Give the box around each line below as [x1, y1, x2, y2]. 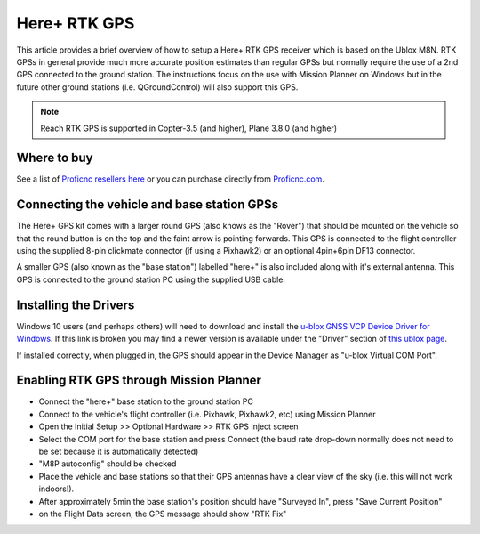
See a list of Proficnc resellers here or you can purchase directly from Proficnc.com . [16, 174, 324, 184]
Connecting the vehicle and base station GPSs [16, 197, 279, 213]
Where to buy [16, 150, 93, 166]
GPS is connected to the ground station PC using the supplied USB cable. [16, 274, 286, 285]
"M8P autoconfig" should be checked [38, 458, 177, 469]
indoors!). [38, 483, 75, 494]
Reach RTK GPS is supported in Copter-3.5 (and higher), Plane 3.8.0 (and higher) [40, 123, 338, 133]
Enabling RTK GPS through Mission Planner [16, 373, 262, 388]
